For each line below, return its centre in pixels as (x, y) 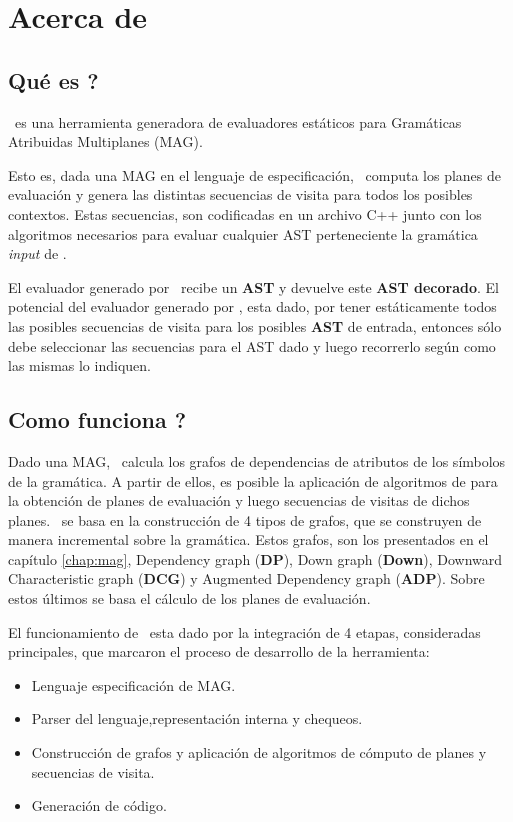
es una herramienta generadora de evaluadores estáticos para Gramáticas (238, 121)
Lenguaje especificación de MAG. (133, 684)
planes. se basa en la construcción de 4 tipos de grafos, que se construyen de (245, 519)
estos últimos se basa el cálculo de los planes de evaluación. (189, 598)
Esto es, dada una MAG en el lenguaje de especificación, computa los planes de (254, 174)
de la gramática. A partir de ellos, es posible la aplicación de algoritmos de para (253, 480)
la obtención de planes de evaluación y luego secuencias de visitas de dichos (239, 500)
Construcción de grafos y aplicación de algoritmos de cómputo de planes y (259, 752)
